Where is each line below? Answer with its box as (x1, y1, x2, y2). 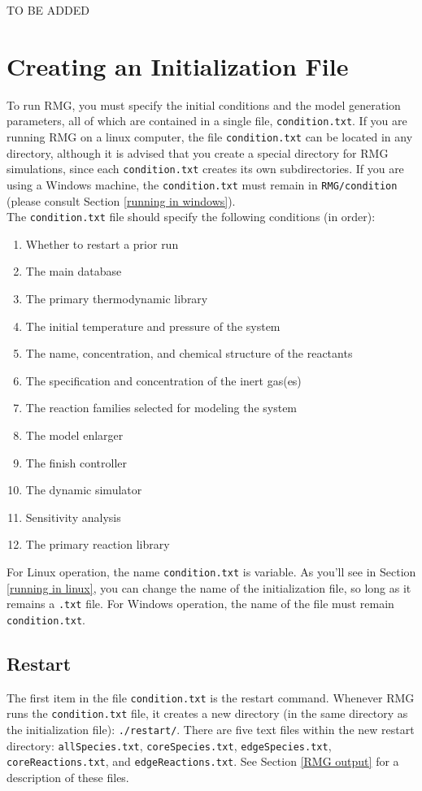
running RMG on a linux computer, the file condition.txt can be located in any (7, 128, 413, 145)
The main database (25, 263, 122, 280)
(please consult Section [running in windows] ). (7, 192, 236, 209)
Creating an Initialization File (7, 49, 349, 82)
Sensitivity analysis (25, 508, 121, 525)
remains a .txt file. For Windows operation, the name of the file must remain (7, 595, 394, 612)
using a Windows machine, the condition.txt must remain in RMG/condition (7, 176, 398, 193)
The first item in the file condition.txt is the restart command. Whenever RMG (7, 689, 415, 706)
